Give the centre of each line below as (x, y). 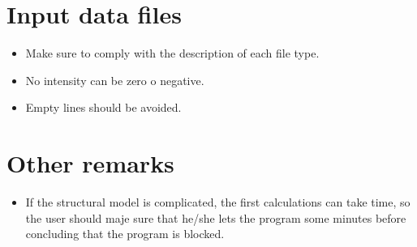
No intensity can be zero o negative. (115, 80)
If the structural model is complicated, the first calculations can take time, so (218, 202)
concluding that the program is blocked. (125, 234)
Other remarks (90, 163)
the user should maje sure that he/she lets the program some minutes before (216, 217)
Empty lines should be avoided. (103, 107)
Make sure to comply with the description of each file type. (172, 53)
